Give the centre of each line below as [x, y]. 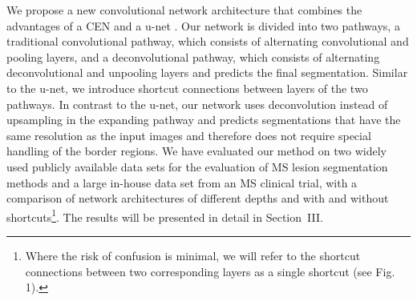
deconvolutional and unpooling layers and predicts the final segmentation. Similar [207, 72]
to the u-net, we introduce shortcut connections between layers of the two [187, 88]
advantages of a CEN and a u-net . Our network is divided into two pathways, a [203, 25]
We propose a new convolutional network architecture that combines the [184, 10]
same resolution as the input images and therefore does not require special [189, 135]
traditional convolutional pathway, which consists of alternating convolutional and [208, 41]
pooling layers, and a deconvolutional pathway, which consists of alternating [193, 56]
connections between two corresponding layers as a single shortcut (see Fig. [210, 271]
